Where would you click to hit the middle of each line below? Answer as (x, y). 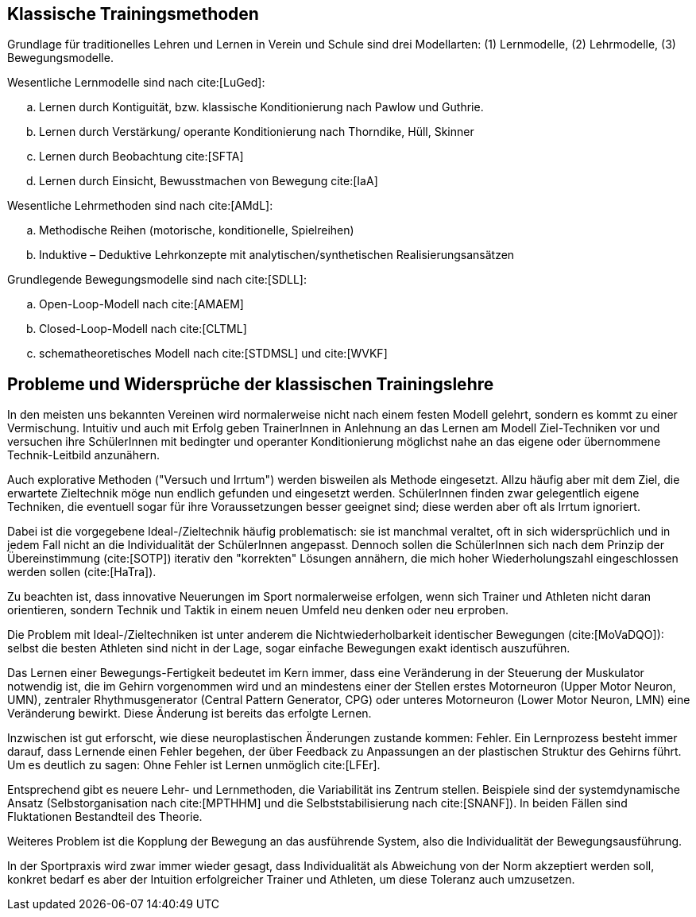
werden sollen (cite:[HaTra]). (82, 572)
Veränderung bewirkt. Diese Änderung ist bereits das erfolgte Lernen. (189, 714)
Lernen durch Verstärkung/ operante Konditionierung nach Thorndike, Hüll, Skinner (257, 132)
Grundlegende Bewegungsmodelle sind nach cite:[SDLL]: (157, 280)
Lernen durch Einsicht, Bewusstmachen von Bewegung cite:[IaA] (209, 181)
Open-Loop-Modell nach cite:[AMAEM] (141, 304)
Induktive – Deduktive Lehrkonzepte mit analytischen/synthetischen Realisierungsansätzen (277, 255)
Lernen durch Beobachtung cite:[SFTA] (141, 157)
